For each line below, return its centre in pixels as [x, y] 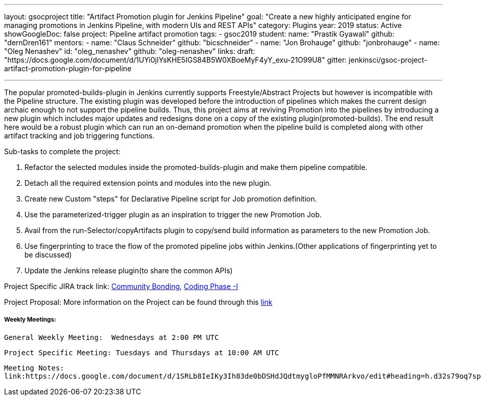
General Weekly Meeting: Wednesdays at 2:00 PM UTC [112, 337]
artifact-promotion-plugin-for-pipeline [68, 68]
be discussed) [48, 255]
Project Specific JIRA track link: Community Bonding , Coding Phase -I [121, 286]
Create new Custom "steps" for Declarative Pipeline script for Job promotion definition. [171, 199]
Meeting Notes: [34, 368]
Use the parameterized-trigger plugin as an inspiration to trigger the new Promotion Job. [173, 215]
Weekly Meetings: [30, 320]
